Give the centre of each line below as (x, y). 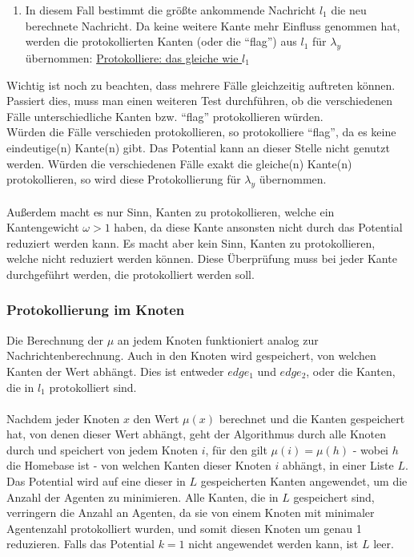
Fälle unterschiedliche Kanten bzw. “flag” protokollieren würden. (165, 116)
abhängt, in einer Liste (338, 465)
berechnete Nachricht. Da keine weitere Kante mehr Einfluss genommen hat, (213, 25)
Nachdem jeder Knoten (63, 418)
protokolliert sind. (93, 387)
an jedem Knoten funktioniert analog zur (218, 339)
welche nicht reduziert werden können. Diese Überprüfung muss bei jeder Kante (202, 258)
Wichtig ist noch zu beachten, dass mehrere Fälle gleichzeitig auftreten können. (201, 85)
